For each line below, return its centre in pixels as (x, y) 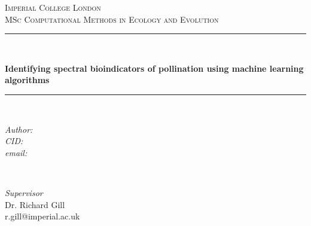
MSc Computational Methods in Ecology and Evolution (112, 19)
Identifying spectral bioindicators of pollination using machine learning (154, 68)
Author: (19, 129)
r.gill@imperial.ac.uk (42, 216)
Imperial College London (53, 7)
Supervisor (24, 192)
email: (16, 152)
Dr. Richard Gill (35, 204)
